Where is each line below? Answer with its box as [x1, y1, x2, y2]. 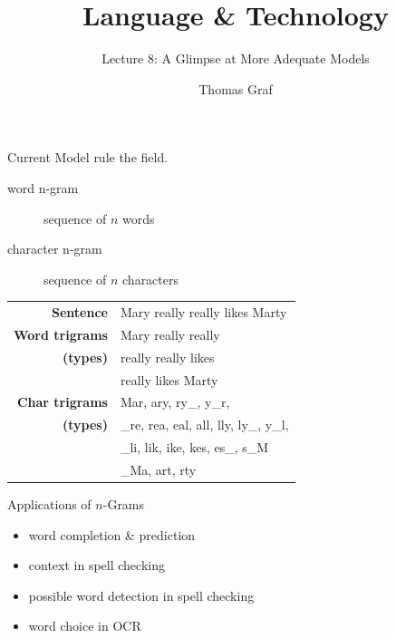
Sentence [52, 303, 108, 322]
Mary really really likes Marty [120, 303, 287, 322]
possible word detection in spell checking [28, 585, 255, 604]
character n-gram [7, 239, 102, 258]
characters [122, 269, 179, 288]
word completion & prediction [28, 525, 196, 544]
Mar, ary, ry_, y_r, [120, 392, 230, 411]
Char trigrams [16, 392, 108, 411]
